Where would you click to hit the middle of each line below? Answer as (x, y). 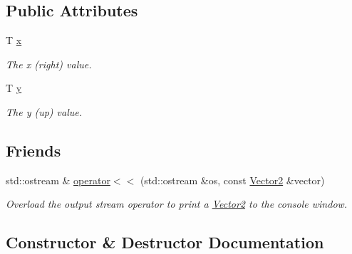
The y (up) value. (44, 111)
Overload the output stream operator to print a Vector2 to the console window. (177, 204)
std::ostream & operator (58, 180)
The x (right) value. (49, 64)
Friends (33, 150)
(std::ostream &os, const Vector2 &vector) (232, 180)
